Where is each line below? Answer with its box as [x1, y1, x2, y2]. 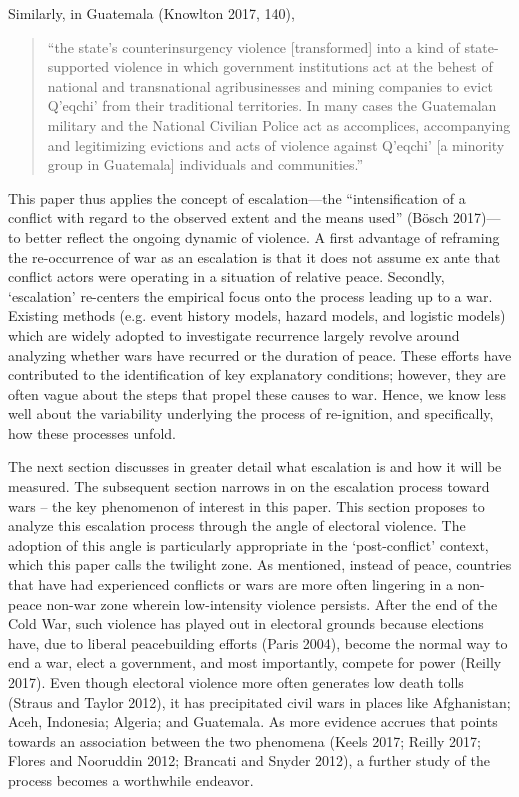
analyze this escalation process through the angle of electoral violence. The [8, 515, 466, 536]
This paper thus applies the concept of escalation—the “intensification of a [8, 187, 466, 208]
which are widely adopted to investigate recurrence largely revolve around [8, 324, 460, 345]
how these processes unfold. [8, 422, 176, 443]
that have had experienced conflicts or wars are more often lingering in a [8, 574, 453, 595]
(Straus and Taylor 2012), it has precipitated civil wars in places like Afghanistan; [8, 691, 511, 712]
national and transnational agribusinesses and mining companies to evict [47, 75, 493, 96]
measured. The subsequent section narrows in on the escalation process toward [8, 476, 490, 497]
